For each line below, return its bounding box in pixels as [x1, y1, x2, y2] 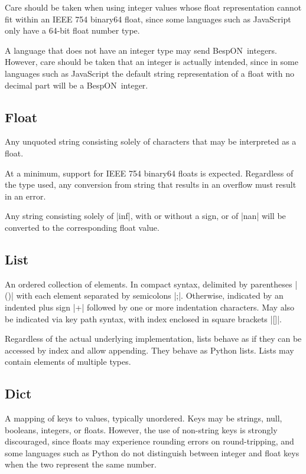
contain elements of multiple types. [5, 355, 131, 368]
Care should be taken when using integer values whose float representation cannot [5, 1, 302, 13]
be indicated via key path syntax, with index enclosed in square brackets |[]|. [5, 312, 282, 325]
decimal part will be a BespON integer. [5, 79, 148, 91]
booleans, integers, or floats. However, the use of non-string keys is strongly [5, 423, 278, 436]
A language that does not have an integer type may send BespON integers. [5, 44, 277, 56]
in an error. [5, 189, 46, 202]
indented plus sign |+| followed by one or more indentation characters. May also [5, 300, 295, 313]
